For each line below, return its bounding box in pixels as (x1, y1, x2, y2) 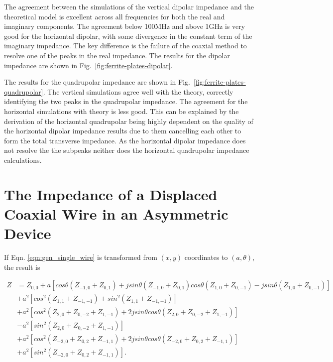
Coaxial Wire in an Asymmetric (4, 203, 228, 224)
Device (4, 223, 51, 243)
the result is (4, 261, 40, 272)
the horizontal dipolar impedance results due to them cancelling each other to (4, 125, 241, 136)
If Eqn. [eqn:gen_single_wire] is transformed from (4, 252, 157, 262)
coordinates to (184, 252, 228, 262)
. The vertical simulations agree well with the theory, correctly (43, 86, 233, 97)
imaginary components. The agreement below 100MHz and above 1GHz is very (4, 21, 245, 31)
